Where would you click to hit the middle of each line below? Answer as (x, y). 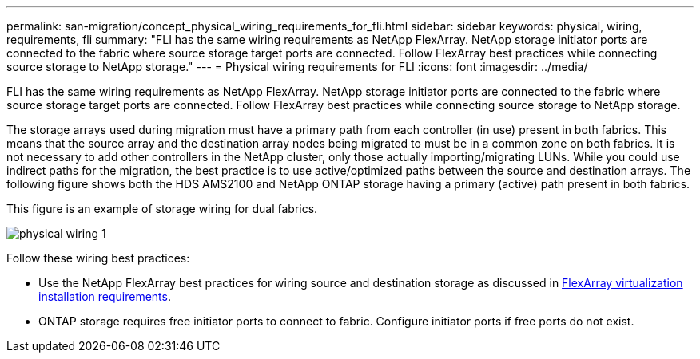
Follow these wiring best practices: (98, 258)
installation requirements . (105, 296)
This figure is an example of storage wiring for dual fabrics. (162, 209)
